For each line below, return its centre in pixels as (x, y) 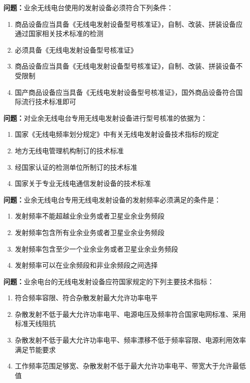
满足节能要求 (35, 349)
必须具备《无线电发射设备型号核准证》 (76, 49)
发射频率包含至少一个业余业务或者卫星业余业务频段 (96, 248)
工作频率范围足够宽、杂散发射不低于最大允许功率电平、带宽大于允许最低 (130, 366)
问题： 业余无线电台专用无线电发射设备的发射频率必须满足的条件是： (112, 199)
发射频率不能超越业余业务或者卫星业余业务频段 (90, 216)
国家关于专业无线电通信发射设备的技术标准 (83, 183)
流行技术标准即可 (49, 101)
